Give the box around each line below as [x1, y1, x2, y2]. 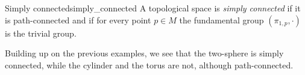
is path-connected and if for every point [5, 13, 151, 26]
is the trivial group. [5, 26, 77, 39]
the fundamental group [179, 13, 264, 26]
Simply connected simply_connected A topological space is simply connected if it [5, 2, 301, 14]
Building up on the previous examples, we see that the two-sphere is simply [5, 47, 284, 59]
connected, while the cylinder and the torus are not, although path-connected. [5, 58, 294, 71]
